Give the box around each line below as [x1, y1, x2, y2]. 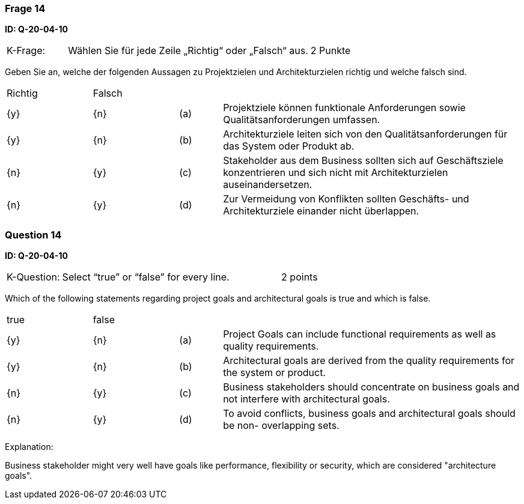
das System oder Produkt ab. [223, 140, 355, 153]
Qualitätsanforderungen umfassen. [223, 114, 380, 126]
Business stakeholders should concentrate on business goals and [223, 381, 520, 393]
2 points [281, 271, 318, 284]
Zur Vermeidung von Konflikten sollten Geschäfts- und [223, 193, 469, 205]
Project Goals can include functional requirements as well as [223, 328, 496, 341]
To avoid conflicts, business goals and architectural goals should [223, 407, 516, 420]
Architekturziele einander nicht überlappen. [223, 205, 419, 217]
